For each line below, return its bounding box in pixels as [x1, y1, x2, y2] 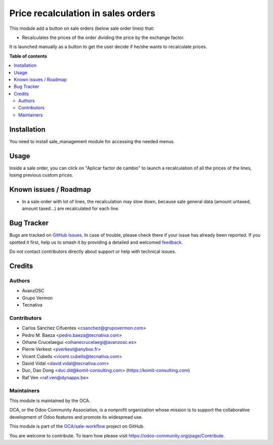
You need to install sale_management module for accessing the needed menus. [9, 138, 175, 144]
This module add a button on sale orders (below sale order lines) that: [9, 25, 155, 31]
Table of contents [9, 53, 48, 59]
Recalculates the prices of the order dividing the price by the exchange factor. [22, 34, 185, 40]
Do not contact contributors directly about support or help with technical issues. [9, 248, 176, 255]
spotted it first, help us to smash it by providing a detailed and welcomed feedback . [9, 239, 183, 245]
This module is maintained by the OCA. [9, 397, 90, 404]
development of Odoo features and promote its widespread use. [9, 414, 143, 420]
